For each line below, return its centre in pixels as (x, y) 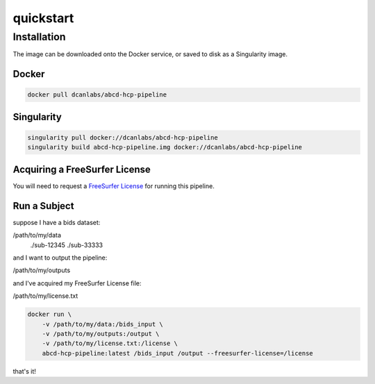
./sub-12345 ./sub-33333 (67, 245)
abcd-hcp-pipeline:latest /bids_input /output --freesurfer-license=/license (178, 353)
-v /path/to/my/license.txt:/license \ (110, 343)
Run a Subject (43, 206)
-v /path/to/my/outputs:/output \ (101, 334)
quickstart (43, 18)
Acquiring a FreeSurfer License (82, 169)
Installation (39, 37)
